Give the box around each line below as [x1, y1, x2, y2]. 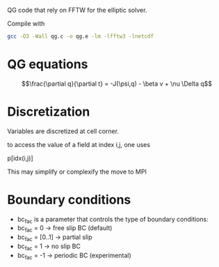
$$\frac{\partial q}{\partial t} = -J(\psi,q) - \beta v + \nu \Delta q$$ [22, 79, 212, 88]
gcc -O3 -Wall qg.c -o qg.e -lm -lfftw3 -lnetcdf [7, 33, 154, 40]
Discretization [7, 104, 90, 119]
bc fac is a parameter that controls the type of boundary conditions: [17, 215, 209, 225]
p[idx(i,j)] [7, 153, 33, 162]
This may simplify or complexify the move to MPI [7, 167, 147, 176]
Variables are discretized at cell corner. [7, 127, 120, 135]
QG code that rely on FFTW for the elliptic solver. [7, 6, 147, 14]
